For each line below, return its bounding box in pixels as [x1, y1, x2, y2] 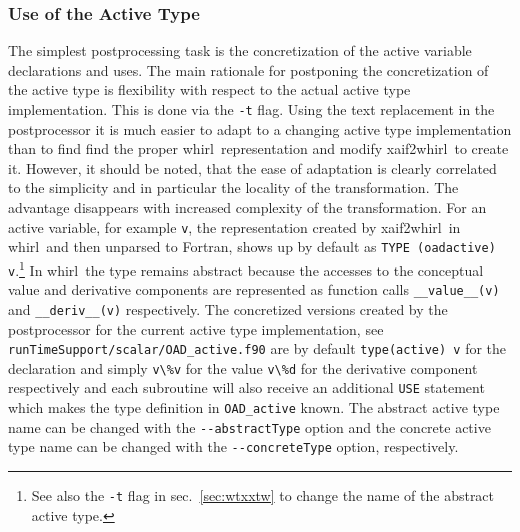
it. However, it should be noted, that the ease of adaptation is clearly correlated [8, 157, 497, 178]
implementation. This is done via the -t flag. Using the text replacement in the [8, 99, 495, 119]
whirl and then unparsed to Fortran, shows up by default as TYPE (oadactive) [8, 236, 496, 257]
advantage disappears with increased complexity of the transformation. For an [8, 197, 487, 218]
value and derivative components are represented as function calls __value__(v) [8, 279, 500, 300]
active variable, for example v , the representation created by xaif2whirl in [8, 216, 461, 237]
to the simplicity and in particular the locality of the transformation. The [8, 177, 459, 198]
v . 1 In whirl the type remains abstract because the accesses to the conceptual [8, 256, 484, 280]
